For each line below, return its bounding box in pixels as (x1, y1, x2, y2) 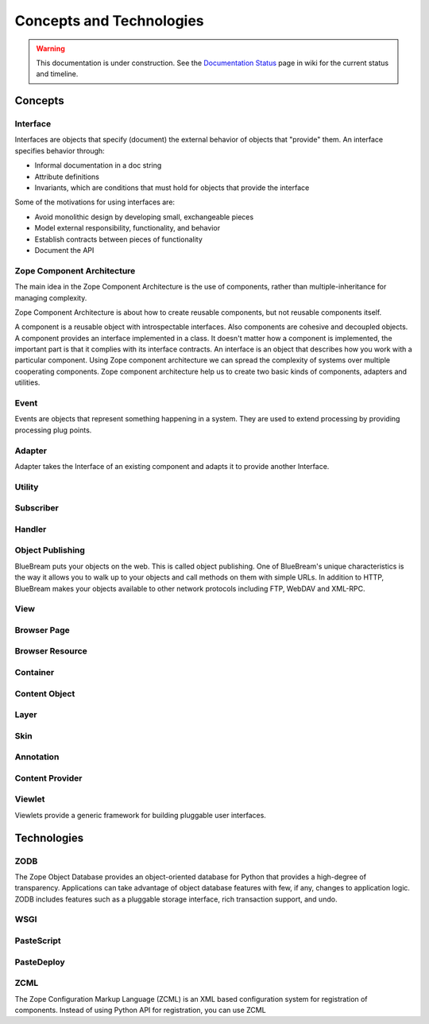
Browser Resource (14, 646, 87, 657)
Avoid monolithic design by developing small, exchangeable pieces (34, 211, 254, 222)
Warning (36, 44, 65, 53)
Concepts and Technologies (14, 12, 204, 29)
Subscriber (14, 502, 59, 514)
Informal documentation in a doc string (34, 161, 162, 170)
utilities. (14, 378, 41, 387)
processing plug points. (14, 425, 92, 435)
